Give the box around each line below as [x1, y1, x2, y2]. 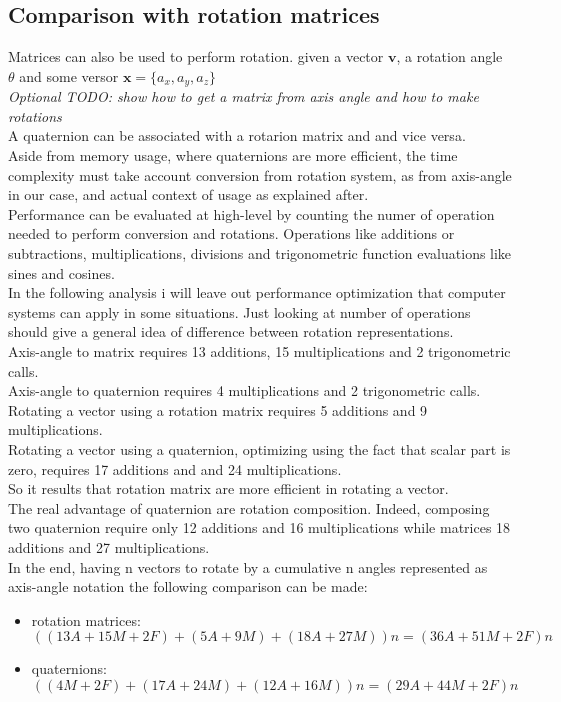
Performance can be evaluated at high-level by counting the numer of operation [8, 203, 495, 224]
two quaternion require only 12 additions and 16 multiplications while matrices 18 [8, 517, 511, 538]
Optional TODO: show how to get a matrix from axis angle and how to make [8, 86, 479, 107]
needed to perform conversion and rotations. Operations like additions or [8, 223, 455, 244]
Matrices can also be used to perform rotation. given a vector [8, 46, 384, 67]
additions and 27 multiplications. [8, 536, 210, 557]
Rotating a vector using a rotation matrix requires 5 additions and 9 [8, 399, 428, 420]
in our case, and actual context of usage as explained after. [8, 184, 369, 205]
